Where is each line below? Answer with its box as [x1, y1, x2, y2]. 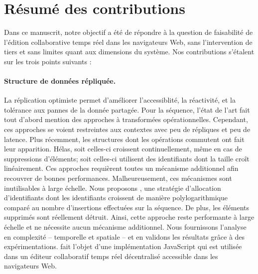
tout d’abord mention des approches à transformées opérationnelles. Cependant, [4, 114, 248, 125]
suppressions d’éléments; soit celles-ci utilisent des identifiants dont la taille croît [4, 153, 250, 163]
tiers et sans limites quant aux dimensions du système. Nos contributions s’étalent [4, 46, 255, 57]
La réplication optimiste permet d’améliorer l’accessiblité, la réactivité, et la [4, 95, 236, 105]
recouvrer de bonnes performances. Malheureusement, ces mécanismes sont [4, 173, 232, 183]
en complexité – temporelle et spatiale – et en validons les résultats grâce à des [4, 231, 245, 242]
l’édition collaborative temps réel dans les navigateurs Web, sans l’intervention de [4, 36, 253, 47]
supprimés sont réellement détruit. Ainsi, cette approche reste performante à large [4, 212, 255, 222]
